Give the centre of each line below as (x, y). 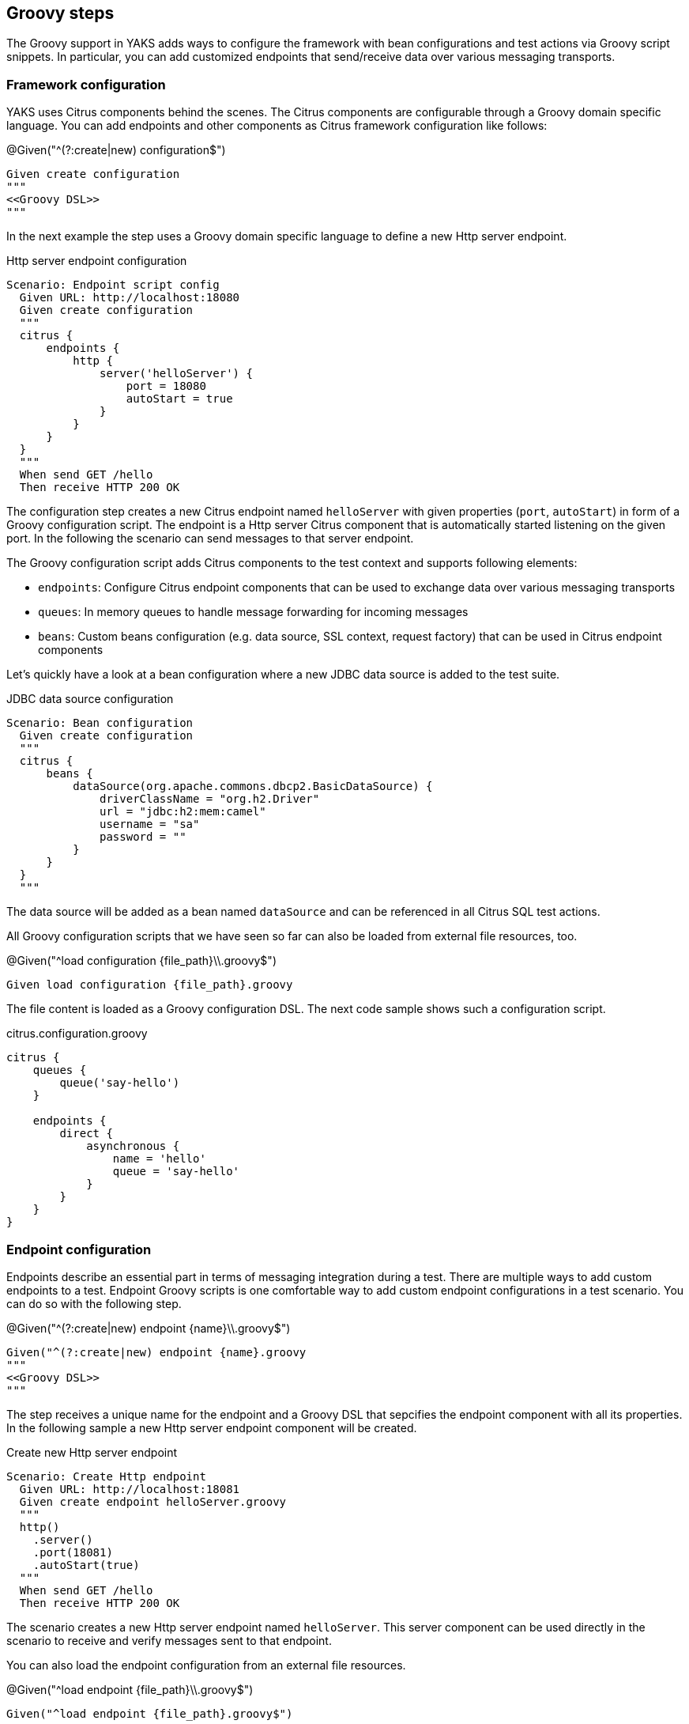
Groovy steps (60, 13)
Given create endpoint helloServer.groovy (153, 1501)
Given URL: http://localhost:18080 (130, 298)
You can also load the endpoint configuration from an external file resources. (206, 1665)
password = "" (143, 837)
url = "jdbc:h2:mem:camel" (183, 812)
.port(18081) (73, 1552)
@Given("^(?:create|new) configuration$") (116, 150)
